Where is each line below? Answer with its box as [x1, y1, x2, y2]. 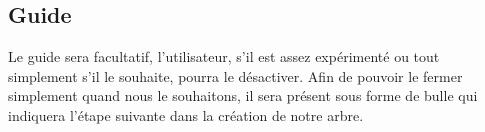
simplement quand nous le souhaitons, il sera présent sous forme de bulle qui [8, 85, 478, 106]
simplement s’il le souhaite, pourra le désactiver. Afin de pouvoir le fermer [8, 65, 463, 86]
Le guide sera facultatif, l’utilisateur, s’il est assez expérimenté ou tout [8, 46, 440, 67]
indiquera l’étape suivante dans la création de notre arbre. [8, 104, 364, 125]
